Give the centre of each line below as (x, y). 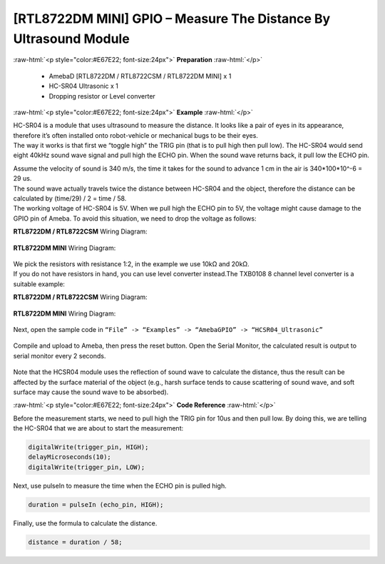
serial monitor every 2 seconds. (60, 356)
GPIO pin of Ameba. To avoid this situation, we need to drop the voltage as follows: (135, 218)
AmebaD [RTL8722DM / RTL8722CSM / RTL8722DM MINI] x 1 (140, 76)
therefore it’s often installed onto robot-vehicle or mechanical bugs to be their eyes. (135, 135)
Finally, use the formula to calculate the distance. (85, 523)
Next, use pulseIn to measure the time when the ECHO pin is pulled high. (120, 485)
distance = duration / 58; (75, 542)
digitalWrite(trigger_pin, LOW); (87, 467)
